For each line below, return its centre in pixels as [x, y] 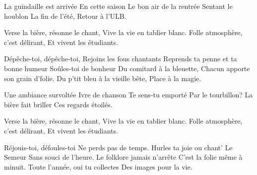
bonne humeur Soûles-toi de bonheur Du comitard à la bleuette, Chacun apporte [127, 68]
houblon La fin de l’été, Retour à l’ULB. [65, 16]
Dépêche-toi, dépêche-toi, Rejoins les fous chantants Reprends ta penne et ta [121, 59]
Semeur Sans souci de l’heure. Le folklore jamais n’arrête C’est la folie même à [123, 157]
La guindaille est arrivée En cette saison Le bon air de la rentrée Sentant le [118, 6]
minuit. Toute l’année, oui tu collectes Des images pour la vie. [98, 166]
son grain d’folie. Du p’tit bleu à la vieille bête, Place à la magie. [103, 78]
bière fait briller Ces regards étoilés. [58, 104]
